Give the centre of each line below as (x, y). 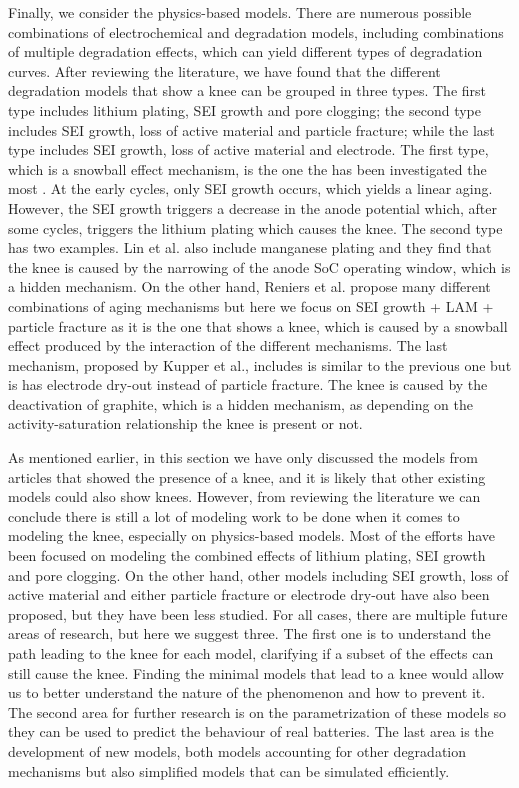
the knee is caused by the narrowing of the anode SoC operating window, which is (259, 266)
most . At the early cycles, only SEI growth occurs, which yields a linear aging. (250, 188)
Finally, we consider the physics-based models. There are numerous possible (240, 12)
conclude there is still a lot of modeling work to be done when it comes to (234, 515)
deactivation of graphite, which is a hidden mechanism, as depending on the (241, 403)
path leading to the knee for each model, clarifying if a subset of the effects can (251, 653)
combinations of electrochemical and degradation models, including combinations (256, 31)
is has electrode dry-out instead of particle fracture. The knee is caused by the (248, 384)
